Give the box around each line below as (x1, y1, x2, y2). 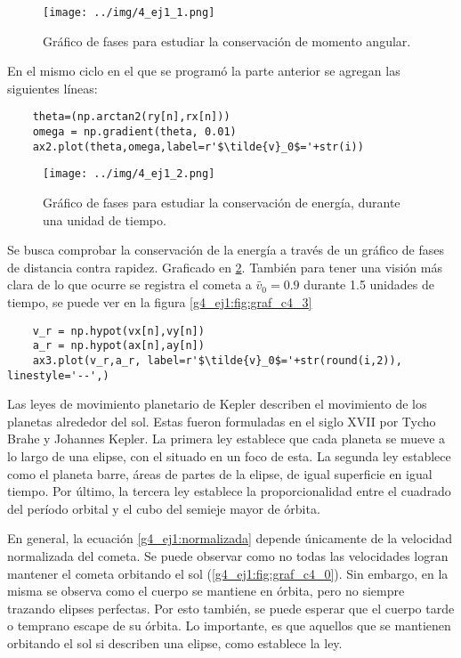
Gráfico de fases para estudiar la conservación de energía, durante (43, 193, 400, 212)
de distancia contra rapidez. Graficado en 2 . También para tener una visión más (7, 257, 442, 276)
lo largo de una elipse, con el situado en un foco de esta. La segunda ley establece (7, 447, 451, 466)
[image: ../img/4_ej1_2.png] (43, 167, 215, 181)
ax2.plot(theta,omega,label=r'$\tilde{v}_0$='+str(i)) (32, 140, 364, 153)
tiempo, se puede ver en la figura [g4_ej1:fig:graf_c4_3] (7, 293, 312, 312)
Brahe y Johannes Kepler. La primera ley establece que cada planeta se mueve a (7, 429, 446, 448)
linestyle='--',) (7, 369, 109, 382)
